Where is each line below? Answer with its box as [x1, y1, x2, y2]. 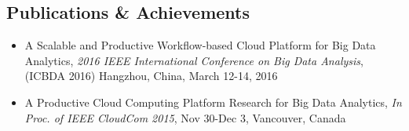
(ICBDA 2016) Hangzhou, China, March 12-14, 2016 [24, 67, 278, 84]
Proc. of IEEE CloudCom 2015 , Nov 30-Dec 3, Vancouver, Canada [24, 109, 346, 126]
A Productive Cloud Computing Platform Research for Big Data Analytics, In [24, 93, 402, 110]
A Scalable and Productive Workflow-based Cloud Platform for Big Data [24, 37, 376, 53]
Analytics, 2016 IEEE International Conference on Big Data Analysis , [24, 52, 363, 68]
